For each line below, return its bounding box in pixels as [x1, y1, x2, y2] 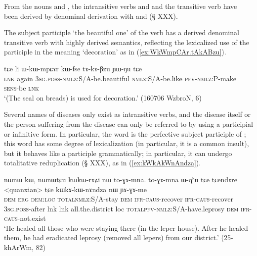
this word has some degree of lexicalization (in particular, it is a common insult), [4, 138, 249, 149]
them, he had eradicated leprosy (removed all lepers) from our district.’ [4, 232, 219, 243]
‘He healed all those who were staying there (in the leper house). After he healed [4, 222, 248, 233]
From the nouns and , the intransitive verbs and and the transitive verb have [4, 1, 237, 11]
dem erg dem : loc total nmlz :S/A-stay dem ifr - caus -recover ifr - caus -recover [4, 194, 233, 204]
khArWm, [4, 242, 34, 253]
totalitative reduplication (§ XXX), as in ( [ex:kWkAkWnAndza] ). [4, 157, 201, 168]
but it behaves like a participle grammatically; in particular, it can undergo [4, 148, 232, 158]
